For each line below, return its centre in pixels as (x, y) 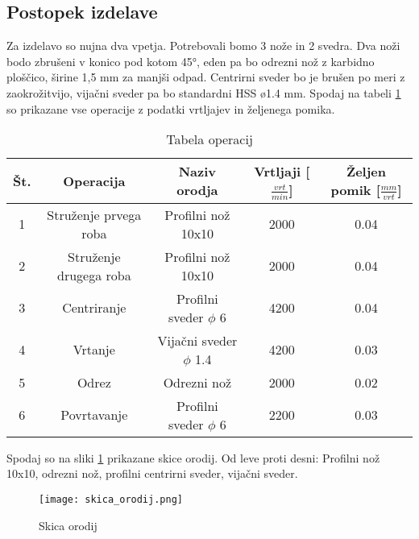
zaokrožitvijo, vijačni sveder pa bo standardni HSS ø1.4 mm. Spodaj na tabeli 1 (204, 92)
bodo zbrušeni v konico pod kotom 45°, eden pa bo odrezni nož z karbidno (191, 61)
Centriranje (94, 308)
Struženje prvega (94, 214)
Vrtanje (94, 350)
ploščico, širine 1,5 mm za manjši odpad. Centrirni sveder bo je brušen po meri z (206, 77)
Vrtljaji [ (282, 172)
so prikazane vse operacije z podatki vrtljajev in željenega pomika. (171, 108)
